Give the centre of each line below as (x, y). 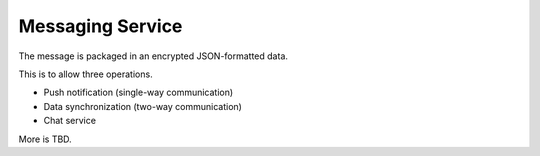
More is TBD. (45, 139)
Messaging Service (100, 26)
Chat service (70, 121)
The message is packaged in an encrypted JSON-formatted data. (153, 56)
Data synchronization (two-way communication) (142, 106)
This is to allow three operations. (86, 74)
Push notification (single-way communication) (138, 92)
